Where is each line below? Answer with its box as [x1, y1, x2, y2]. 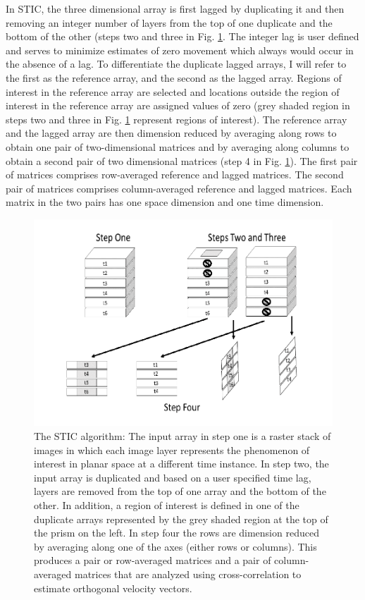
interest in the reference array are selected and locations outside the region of [6, 84, 340, 99]
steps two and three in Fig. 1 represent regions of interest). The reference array [6, 111, 347, 126]
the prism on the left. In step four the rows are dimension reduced [34, 525, 319, 540]
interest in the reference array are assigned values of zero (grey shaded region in [6, 98, 350, 113]
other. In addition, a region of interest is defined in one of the [34, 498, 299, 512]
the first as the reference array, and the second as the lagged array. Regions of [6, 70, 342, 85]
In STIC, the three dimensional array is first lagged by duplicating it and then [6, 1, 345, 16]
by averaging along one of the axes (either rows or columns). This [34, 539, 317, 553]
